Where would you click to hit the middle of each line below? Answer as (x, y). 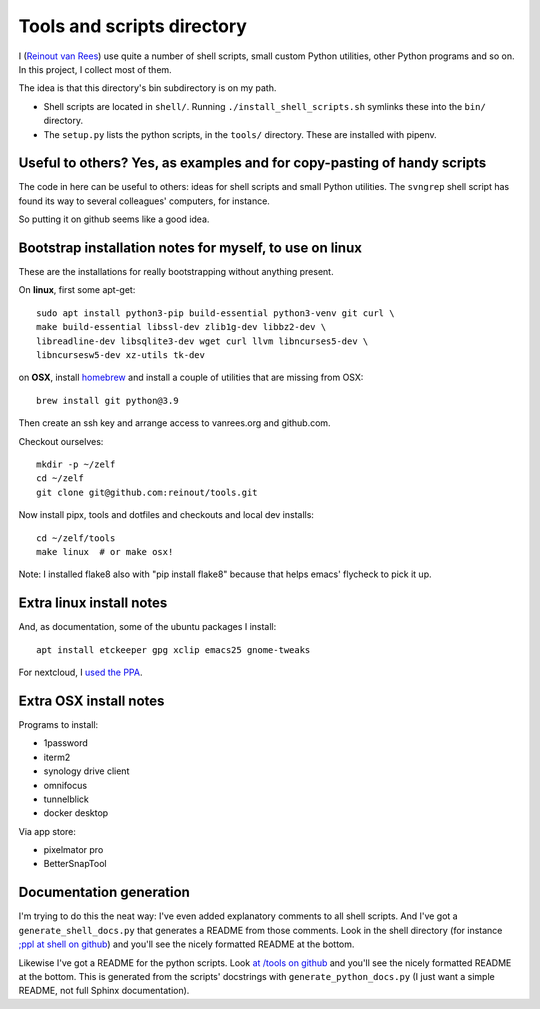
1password (66, 743)
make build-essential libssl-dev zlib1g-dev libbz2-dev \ (181, 327)
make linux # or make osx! (105, 551)
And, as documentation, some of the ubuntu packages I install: (147, 627)
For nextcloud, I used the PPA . (80, 672)
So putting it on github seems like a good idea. (114, 219)
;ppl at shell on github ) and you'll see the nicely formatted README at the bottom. (186, 944)
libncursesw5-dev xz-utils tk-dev (120, 355)
